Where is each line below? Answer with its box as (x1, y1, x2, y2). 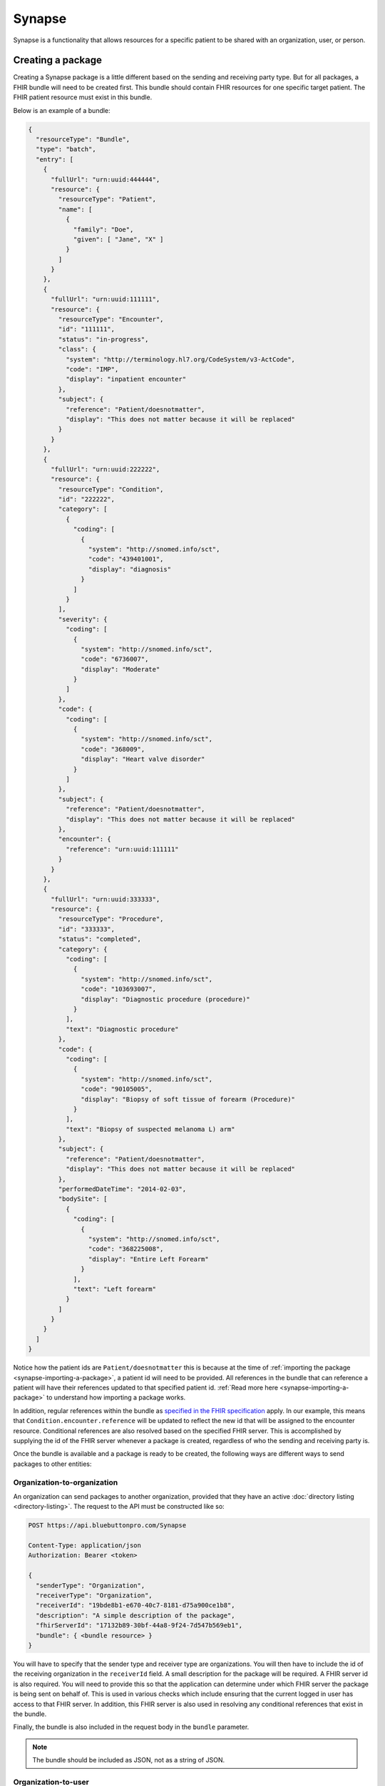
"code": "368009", (81, 745, 145, 753)
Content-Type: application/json (28, 1542, 142, 1550)
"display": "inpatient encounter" (65, 375, 187, 384)
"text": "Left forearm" (73, 1284, 157, 1293)
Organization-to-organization (13, 1477, 118, 1487)
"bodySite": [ (58, 1195, 108, 1203)
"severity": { (58, 615, 108, 623)
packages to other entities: (13, 1460, 92, 1468)
